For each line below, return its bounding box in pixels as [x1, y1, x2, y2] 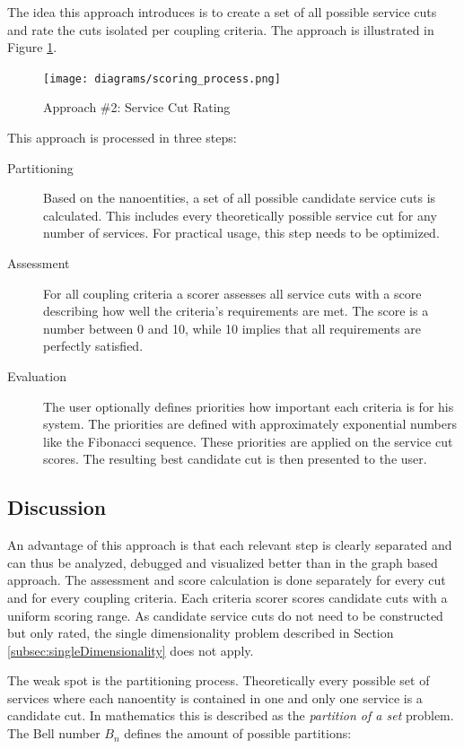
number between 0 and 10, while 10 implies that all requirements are [43, 318, 422, 337]
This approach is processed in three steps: [7, 128, 237, 147]
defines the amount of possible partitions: [124, 724, 352, 743]
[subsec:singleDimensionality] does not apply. [7, 640, 254, 659]
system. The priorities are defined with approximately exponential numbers [43, 414, 457, 433]
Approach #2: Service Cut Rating [43, 98, 231, 117]
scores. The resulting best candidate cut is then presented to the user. [43, 449, 427, 468]
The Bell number [7, 724, 101, 743]
